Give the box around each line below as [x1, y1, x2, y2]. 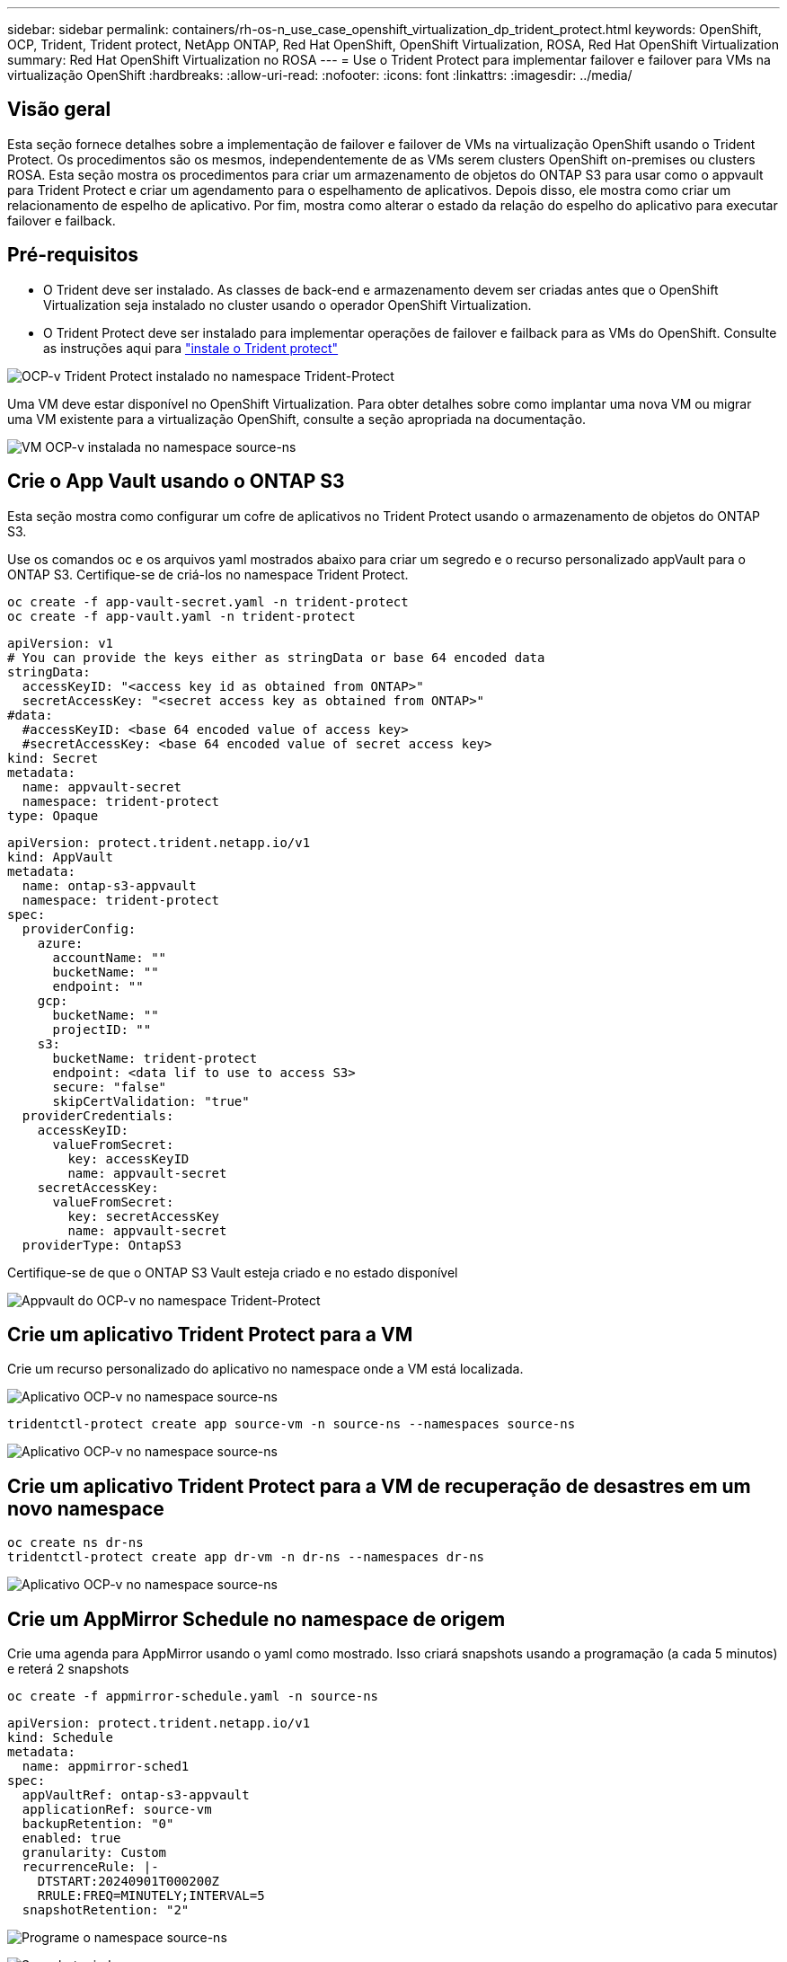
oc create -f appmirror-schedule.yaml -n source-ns [7, 1689, 379, 1704]
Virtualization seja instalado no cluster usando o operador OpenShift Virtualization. [43, 296, 532, 313]
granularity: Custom [22, 1845, 167, 1860]
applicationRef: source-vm [22, 1802, 212, 1817]
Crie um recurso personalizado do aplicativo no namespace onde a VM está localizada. [7, 1361, 524, 1377]
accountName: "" [52, 950, 167, 965]
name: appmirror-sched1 [22, 1759, 190, 1774]
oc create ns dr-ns [7, 1535, 144, 1551]
